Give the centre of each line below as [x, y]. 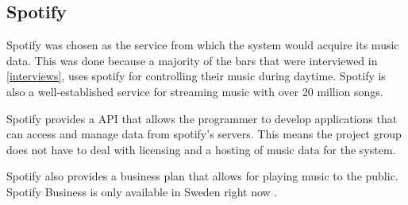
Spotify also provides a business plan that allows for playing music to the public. [202, 176]
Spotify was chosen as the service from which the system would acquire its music [203, 45]
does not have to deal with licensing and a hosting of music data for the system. [201, 149]
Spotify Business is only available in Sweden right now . [142, 191]
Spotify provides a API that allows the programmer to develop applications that [202, 118]
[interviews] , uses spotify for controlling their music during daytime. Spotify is [196, 76]
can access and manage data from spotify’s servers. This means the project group [204, 134]
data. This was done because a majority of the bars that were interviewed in [192, 60]
